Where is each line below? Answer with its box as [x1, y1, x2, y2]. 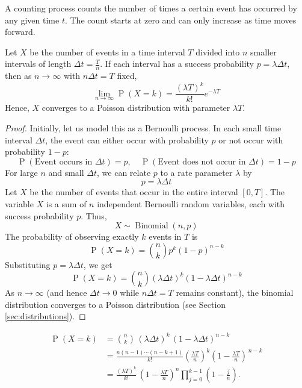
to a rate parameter [160, 166, 233, 178]
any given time [5, 13, 60, 26]
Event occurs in [34, 157, 93, 166]
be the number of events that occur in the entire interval [29, 186, 238, 198]
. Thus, [81, 209, 107, 222]
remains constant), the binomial [176, 286, 294, 299]
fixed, [117, 69, 137, 82]
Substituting [5, 258, 51, 271]
